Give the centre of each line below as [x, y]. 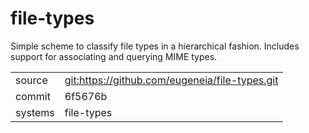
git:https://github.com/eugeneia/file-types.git [171, 80]
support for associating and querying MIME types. [114, 56]
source [31, 80]
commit [33, 96]
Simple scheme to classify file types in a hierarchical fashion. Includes [155, 46]
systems [35, 112]
